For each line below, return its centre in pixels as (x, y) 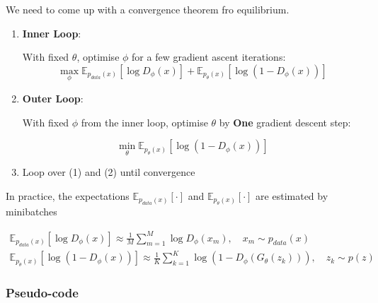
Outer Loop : (53, 98)
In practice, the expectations (68, 196)
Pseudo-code (42, 292)
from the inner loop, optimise (144, 122)
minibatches (31, 212)
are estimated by (292, 196)
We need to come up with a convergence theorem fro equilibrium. (148, 9)
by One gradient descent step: (285, 122)
